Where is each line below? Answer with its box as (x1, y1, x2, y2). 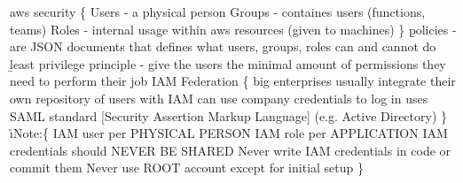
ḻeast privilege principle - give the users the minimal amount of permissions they (10, 54, 446, 72)
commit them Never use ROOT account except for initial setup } (10, 158, 364, 177)
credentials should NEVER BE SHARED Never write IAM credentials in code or (10, 141, 451, 159)
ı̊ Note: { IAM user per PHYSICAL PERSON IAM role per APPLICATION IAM (10, 124, 448, 142)
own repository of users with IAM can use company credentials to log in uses (10, 88, 428, 107)
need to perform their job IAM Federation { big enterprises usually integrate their (10, 72, 456, 90)
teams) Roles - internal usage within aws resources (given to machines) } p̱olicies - (10, 19, 457, 38)
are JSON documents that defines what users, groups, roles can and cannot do (10, 37, 436, 56)
